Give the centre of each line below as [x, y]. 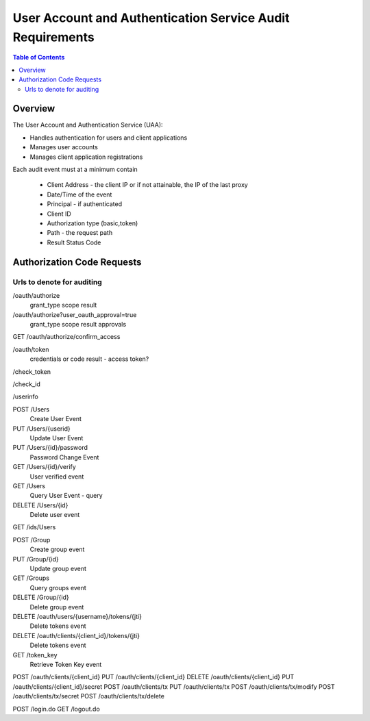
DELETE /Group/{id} [41, 597]
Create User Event [56, 419]
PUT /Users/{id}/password [50, 448]
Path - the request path [80, 233]
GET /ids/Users [34, 527]
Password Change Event [64, 457]
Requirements [54, 37]
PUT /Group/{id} [36, 559]
